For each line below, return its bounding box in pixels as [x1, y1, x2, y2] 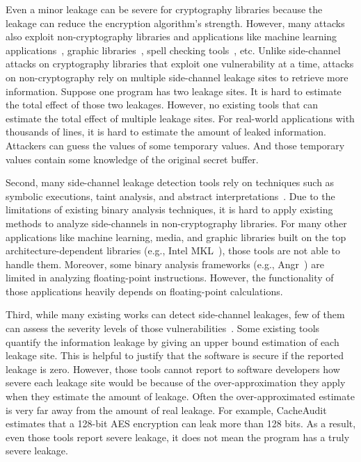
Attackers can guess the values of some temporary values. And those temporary [6, 138, 345, 152]
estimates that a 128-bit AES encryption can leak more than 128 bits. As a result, [6, 416, 356, 431]
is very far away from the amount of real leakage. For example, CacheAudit [6, 402, 327, 417]
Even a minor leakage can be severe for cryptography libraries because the [6, 2, 323, 16]
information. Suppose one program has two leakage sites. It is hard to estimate [6, 83, 342, 98]
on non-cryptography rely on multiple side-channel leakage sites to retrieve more [6, 69, 348, 84]
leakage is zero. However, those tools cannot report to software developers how [6, 361, 340, 376]
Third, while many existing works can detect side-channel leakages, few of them [6, 307, 345, 322]
